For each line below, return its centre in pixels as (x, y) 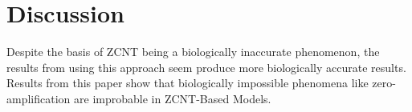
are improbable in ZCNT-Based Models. (173, 98)
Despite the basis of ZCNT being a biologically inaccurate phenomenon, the (193, 52)
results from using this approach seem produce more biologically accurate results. (206, 67)
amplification (39, 98)
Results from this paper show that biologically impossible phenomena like (188, 83)
